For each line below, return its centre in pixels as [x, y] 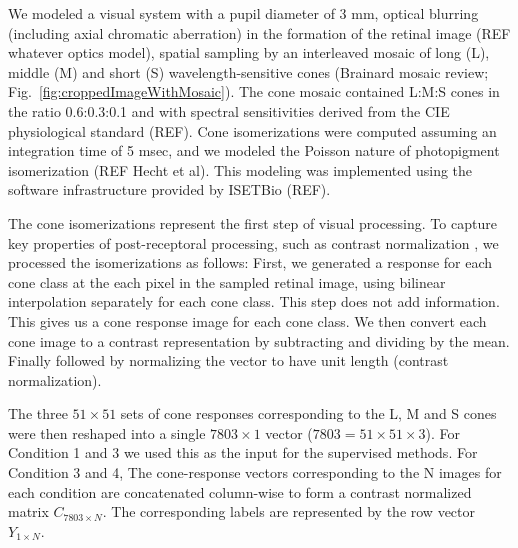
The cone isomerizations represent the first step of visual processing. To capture [252, 222]
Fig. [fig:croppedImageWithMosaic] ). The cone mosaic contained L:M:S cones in [254, 91]
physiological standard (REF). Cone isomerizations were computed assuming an [252, 130]
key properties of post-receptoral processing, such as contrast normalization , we [253, 242]
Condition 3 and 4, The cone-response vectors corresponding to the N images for [255, 472]
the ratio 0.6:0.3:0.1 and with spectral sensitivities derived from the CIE [229, 110]
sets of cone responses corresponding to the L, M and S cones [308, 413]
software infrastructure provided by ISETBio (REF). [169, 189]
